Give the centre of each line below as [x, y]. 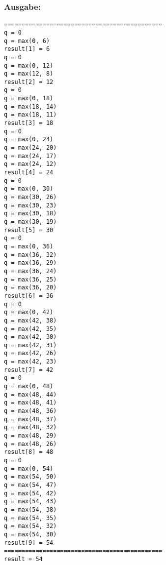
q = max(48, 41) [30, 403]
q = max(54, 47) [30, 485]
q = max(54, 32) [30, 526]
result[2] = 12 [29, 82]
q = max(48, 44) [30, 394]
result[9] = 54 [29, 543]
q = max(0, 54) [29, 468]
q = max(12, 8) [29, 74]
